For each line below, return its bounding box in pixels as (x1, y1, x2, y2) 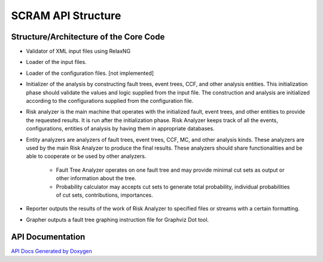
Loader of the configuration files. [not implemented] (26, 69, 154, 77)
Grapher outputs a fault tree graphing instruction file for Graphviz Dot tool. (26, 216, 209, 223)
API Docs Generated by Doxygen (11, 247, 92, 254)
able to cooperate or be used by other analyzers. (26, 153, 147, 160)
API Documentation (11, 231, 86, 242)
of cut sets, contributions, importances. (56, 191, 154, 199)
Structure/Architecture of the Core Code (11, 32, 165, 42)
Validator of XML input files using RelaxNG (26, 48, 131, 55)
